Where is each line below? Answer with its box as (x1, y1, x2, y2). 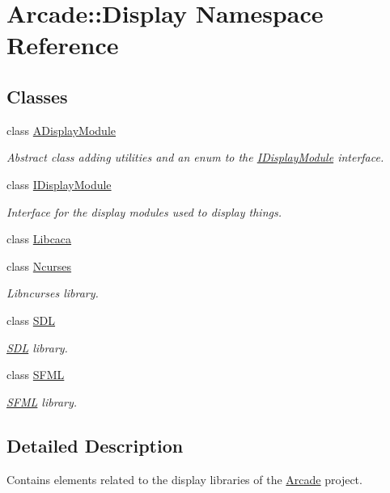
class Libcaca (6, 230, 72, 247)
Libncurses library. (6, 284, 99, 301)
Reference (6, 28, 119, 61)
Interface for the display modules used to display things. (6, 203, 282, 220)
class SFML (6, 366, 65, 383)
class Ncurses (6, 257, 72, 274)
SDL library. (6, 339, 68, 356)
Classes (6, 83, 68, 108)
